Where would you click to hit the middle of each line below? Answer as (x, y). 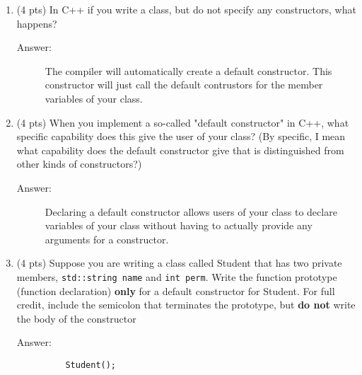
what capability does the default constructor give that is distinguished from (180, 150)
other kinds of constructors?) (79, 164)
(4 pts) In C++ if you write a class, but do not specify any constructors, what (186, 9)
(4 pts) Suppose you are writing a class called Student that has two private (179, 263)
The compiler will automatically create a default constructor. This (188, 70)
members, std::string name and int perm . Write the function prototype (177, 276)
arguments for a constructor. (107, 239)
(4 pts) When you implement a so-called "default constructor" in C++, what (183, 122)
